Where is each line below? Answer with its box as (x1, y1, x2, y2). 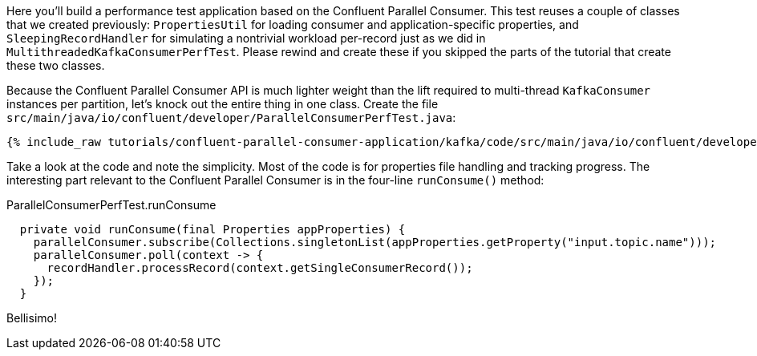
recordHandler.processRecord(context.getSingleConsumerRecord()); (47, 261, 473, 274)
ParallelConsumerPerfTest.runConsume (6, 198, 217, 212)
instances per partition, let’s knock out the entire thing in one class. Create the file (6, 97, 439, 111)
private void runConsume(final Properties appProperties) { (19, 223, 406, 236)
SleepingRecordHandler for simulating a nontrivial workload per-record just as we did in (6, 31, 486, 45)
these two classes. (6, 59, 105, 72)
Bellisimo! (6, 311, 57, 325)
